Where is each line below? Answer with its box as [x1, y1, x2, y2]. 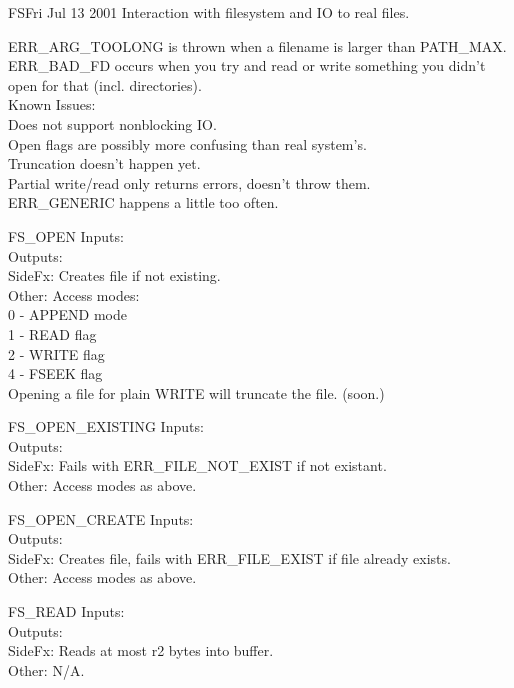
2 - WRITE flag [8, 343, 105, 364]
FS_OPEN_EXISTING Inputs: [8, 416, 204, 437]
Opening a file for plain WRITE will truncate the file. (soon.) [8, 382, 385, 403]
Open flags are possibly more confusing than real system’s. [8, 133, 367, 154]
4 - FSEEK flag [8, 363, 103, 384]
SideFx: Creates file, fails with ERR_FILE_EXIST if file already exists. [8, 547, 451, 568]
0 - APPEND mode [8, 304, 127, 325]
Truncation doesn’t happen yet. [8, 153, 201, 174]
